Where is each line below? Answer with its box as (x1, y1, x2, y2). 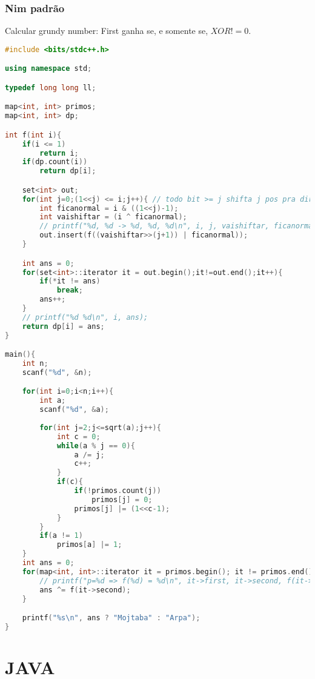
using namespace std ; (5, 64, 92, 73)
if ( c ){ (56, 477, 83, 486)
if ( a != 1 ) (39, 531, 83, 540)
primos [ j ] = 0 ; (91, 495, 153, 504)
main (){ (5, 350, 36, 359)
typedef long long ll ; (5, 83, 96, 92)
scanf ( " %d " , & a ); (39, 405, 109, 414)
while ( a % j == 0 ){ (56, 441, 135, 450)
